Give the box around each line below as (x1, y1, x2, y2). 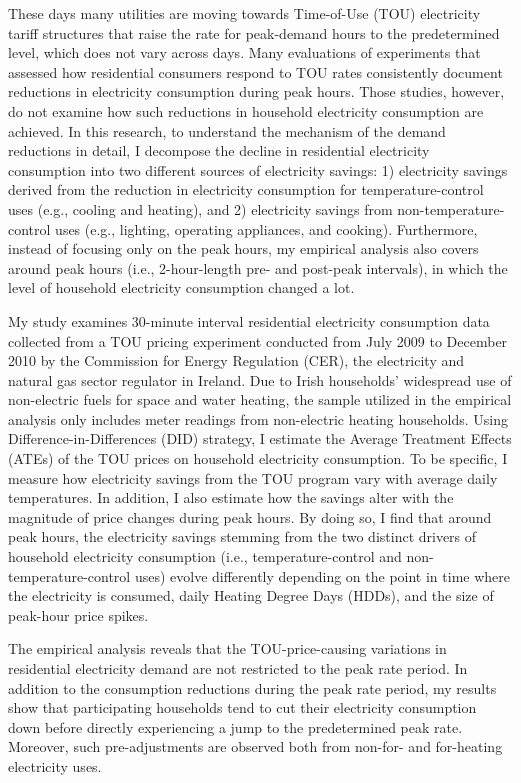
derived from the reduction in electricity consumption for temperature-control (8, 179, 484, 200)
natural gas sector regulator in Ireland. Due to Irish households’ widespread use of (8, 369, 512, 390)
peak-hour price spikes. (8, 604, 149, 625)
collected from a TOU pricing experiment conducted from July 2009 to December (8, 330, 508, 351)
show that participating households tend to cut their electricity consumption (8, 697, 477, 718)
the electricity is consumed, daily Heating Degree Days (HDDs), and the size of (8, 585, 494, 606)
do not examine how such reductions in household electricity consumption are (8, 100, 484, 121)
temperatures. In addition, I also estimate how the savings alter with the (8, 487, 454, 508)
